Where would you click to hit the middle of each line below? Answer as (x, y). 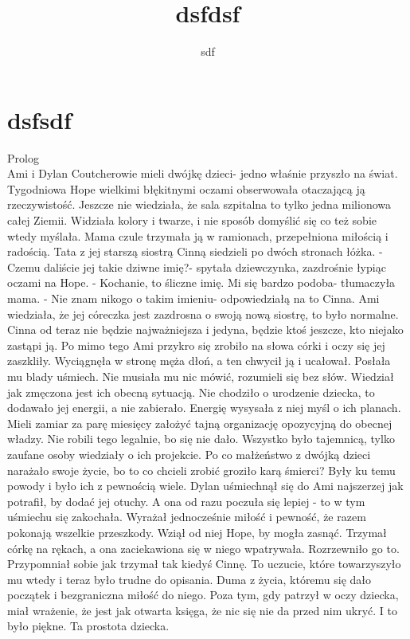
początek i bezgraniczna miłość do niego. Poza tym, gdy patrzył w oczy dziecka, (203, 595)
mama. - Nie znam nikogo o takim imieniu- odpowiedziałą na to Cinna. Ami (193, 298)
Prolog (23, 157)
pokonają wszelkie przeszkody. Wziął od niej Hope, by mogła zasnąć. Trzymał (197, 532)
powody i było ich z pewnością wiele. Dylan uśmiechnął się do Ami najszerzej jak (205, 486)
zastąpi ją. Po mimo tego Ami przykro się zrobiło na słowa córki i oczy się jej (196, 345)
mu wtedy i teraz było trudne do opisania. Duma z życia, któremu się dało (189, 579)
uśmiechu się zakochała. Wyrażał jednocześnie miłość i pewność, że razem (187, 517)
